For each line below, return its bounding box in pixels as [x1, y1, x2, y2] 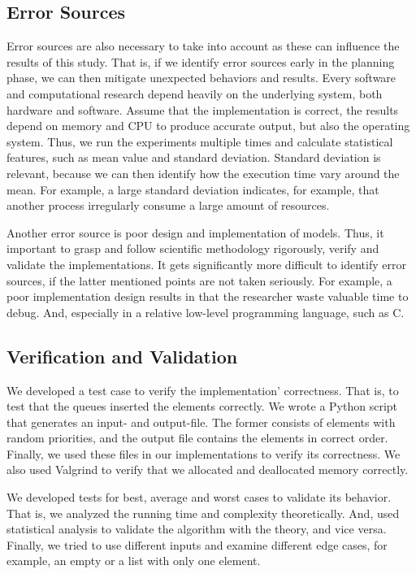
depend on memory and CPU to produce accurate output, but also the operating [6, 117, 410, 134]
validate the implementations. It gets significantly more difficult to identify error [6, 255, 406, 272]
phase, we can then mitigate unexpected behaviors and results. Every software [6, 69, 396, 86]
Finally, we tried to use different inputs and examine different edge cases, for [6, 536, 388, 553]
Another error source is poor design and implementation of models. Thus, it [6, 224, 384, 241]
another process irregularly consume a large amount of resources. [6, 197, 330, 214]
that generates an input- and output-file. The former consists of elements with [6, 413, 396, 430]
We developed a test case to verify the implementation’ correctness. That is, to [6, 381, 399, 398]
